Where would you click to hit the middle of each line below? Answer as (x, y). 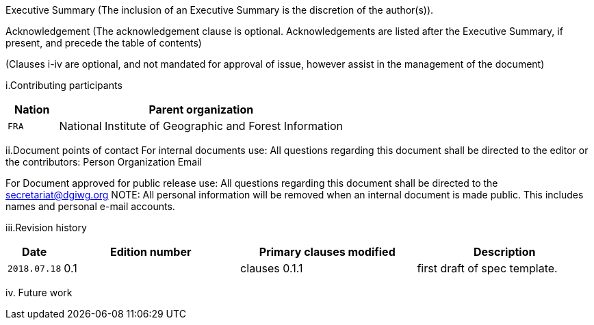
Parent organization (201, 109)
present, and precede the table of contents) (104, 43)
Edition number (151, 252)
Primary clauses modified (327, 252)
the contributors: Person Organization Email (104, 162)
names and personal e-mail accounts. (90, 206)
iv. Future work (39, 292)
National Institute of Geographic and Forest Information (201, 126)
